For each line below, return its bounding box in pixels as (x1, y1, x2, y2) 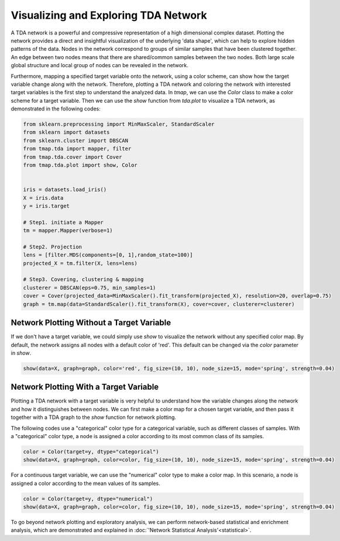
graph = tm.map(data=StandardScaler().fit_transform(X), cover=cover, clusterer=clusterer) (23, 301, 295, 307)
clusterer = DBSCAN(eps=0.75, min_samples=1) (23, 284, 156, 291)
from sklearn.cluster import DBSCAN (23, 137, 129, 144)
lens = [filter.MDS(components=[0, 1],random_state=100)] (23, 252, 193, 258)
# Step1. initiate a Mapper (23, 219, 104, 226)
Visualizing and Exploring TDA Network (11, 9, 207, 22)
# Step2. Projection (23, 243, 82, 250)
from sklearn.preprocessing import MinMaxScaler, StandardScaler (23, 121, 215, 128)
